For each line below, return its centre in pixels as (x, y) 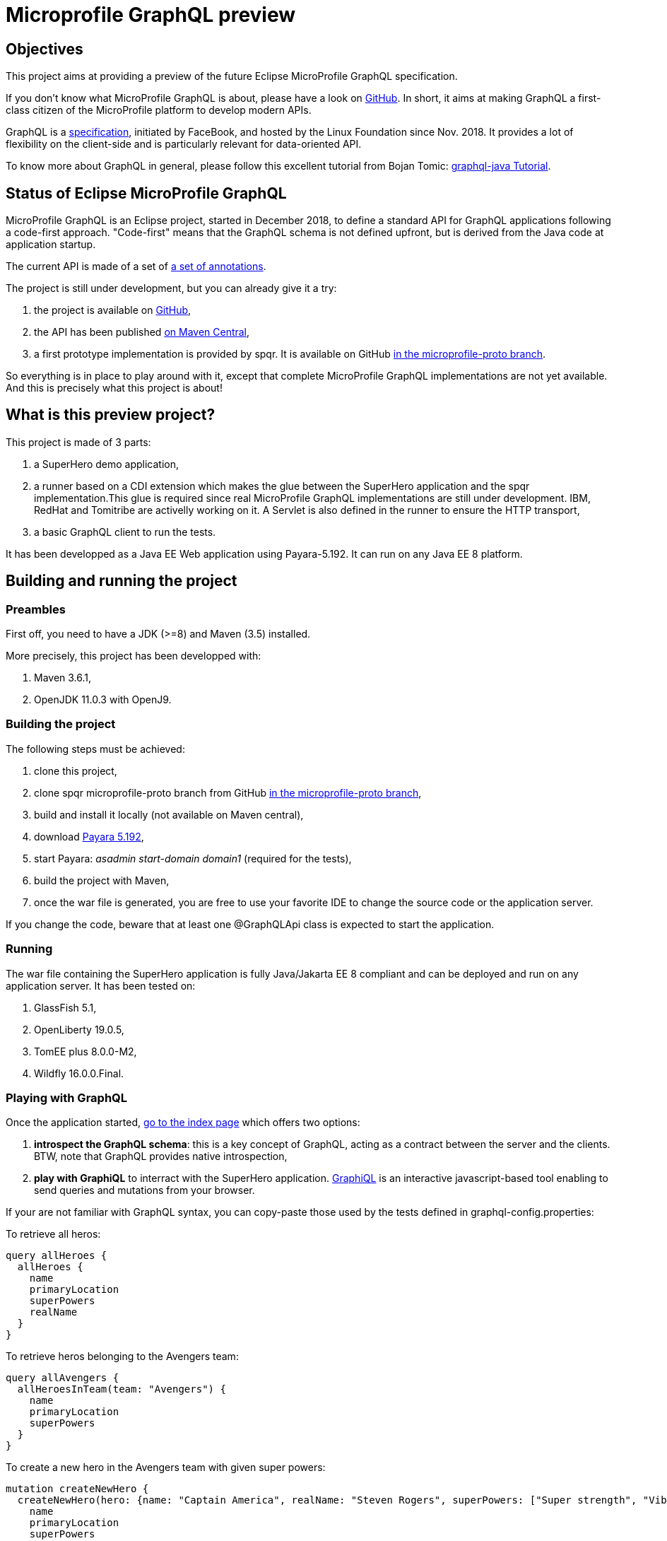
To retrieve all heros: (53, 1234)
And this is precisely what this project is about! (114, 388)
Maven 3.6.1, (63, 678)
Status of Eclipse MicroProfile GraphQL (146, 193)
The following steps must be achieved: (95, 749)
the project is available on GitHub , (113, 310)
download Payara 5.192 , (89, 836)
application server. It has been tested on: (101, 985)
